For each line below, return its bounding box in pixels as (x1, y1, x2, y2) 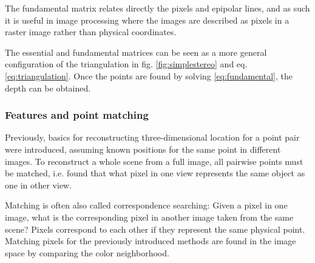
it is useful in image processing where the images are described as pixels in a (5, 13, 290, 26)
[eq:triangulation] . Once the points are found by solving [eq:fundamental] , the (5, 69, 293, 82)
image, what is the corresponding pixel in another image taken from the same (5, 210, 294, 223)
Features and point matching (5, 107, 149, 122)
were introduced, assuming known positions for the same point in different (5, 142, 281, 155)
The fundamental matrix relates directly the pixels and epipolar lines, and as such (5, 2, 310, 14)
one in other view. (5, 178, 72, 191)
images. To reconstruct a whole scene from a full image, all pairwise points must (5, 155, 303, 167)
